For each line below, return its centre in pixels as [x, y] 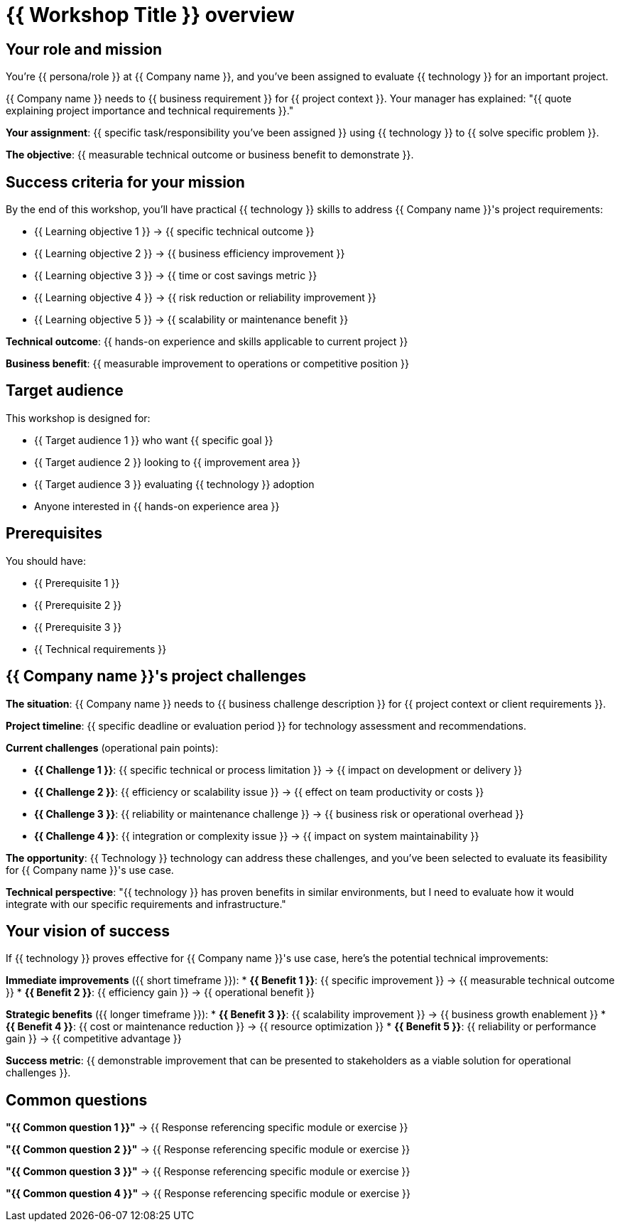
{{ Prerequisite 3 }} [78, 627]
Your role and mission [84, 49]
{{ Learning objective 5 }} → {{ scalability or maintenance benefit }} [191, 320]
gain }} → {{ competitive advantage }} [94, 1039]
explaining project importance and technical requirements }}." [150, 111]
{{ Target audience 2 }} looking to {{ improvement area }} [168, 462]
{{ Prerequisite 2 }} [78, 605]
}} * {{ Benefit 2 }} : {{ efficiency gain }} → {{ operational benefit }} [161, 993]
